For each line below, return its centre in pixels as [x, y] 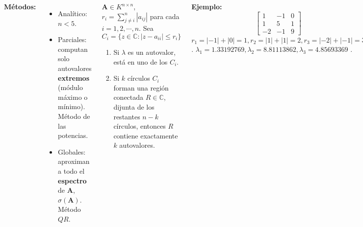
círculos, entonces [140, 126]
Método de [74, 116]
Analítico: [73, 13]
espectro [72, 180]
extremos [74, 78]
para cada [165, 16]
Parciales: [72, 39]
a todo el [71, 170]
